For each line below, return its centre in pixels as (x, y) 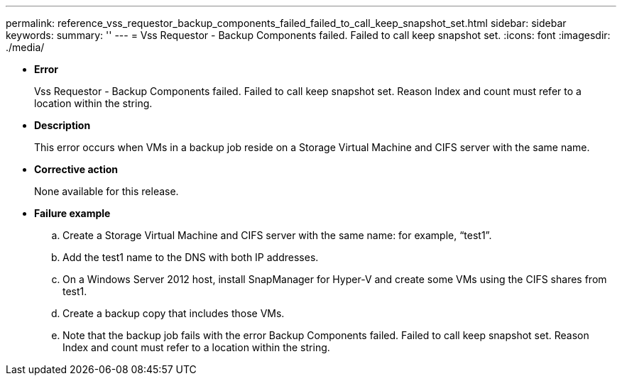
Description (62, 125)
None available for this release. (107, 191)
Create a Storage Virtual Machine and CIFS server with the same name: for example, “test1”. (277, 235)
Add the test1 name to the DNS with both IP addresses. (191, 257)
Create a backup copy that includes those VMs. (174, 313)
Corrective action (76, 169)
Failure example (72, 213)
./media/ (25, 47)
